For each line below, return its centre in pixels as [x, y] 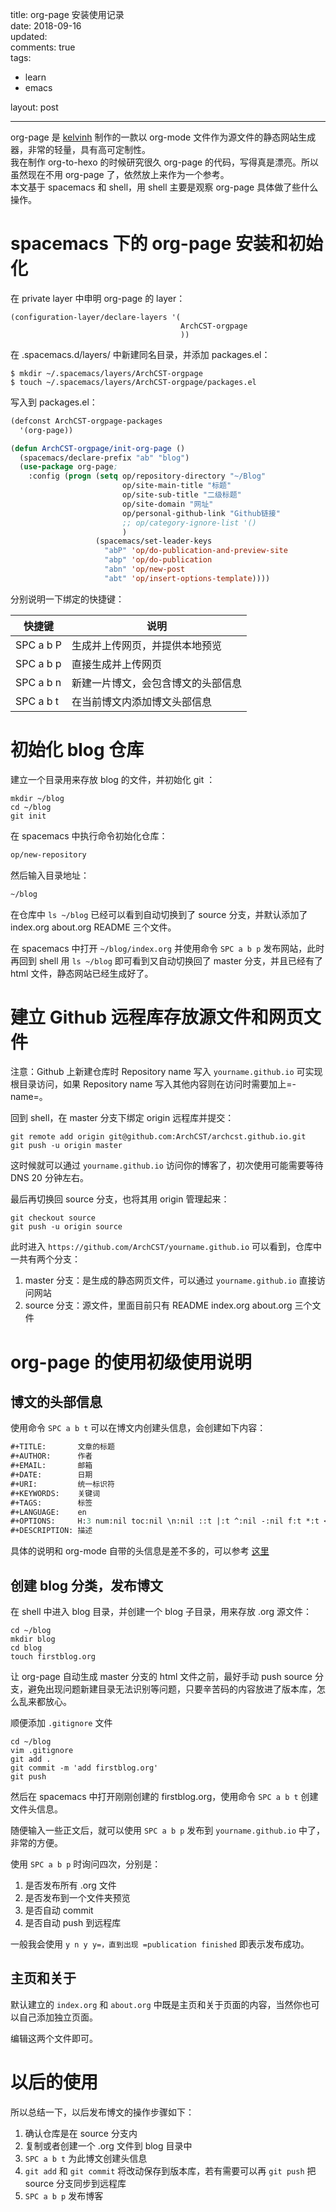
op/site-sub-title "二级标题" [181, 495]
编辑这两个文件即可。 [54, 2038]
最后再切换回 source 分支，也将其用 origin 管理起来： [120, 1199]
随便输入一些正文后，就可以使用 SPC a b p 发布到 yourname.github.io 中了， [168, 1830]
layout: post [34, 107]
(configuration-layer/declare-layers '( [96, 317]
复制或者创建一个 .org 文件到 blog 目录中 [108, 2145]
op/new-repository [48, 854]
